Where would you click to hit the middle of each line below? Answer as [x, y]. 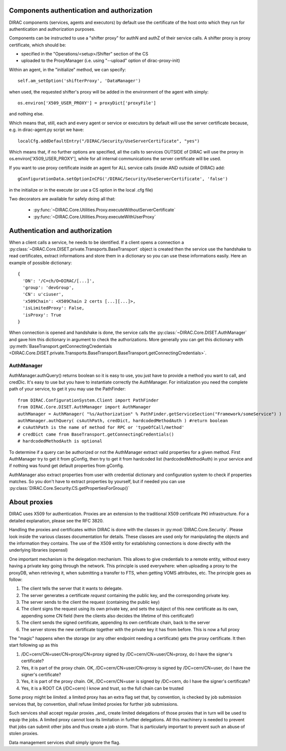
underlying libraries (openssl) [38, 550]
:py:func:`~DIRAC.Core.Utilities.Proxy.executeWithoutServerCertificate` [105, 210]
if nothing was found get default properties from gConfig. [66, 466]
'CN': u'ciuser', [43, 294]
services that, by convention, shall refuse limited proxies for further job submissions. [94, 704]
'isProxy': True [42, 315]
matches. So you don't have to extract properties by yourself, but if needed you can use [97, 481]
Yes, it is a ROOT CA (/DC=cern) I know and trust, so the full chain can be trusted [102, 688]
